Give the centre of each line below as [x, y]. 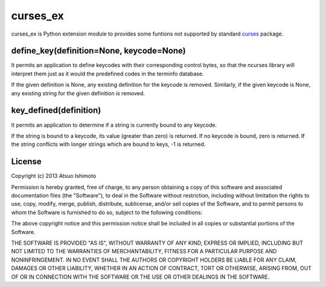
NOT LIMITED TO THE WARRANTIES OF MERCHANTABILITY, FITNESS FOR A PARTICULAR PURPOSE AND [144, 251]
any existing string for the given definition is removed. [78, 93]
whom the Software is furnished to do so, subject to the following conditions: [107, 212]
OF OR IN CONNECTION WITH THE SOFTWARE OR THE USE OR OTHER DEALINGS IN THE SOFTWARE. [140, 277]
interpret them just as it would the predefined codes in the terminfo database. [107, 74]
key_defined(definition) [56, 111]
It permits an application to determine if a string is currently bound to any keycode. [114, 125]
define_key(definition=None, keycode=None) [99, 51]
